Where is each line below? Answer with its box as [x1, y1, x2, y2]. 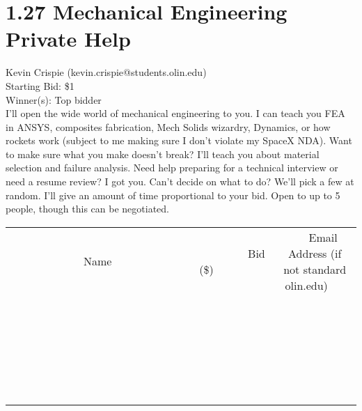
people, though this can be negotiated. [6, 201, 169, 216]
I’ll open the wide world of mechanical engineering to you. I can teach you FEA [6, 106, 345, 121]
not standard [283, 261, 347, 277]
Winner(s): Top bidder [6, 92, 102, 107]
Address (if [288, 245, 342, 261]
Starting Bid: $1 [6, 78, 74, 93]
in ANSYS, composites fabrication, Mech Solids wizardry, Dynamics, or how [6, 119, 331, 134]
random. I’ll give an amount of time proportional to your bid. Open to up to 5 [6, 187, 340, 202]
